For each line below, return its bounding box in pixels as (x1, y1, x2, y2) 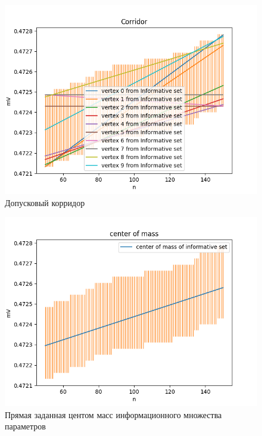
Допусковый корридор (5, 196, 85, 208)
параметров (5, 420, 46, 432)
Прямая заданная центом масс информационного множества (5, 408, 222, 421)
